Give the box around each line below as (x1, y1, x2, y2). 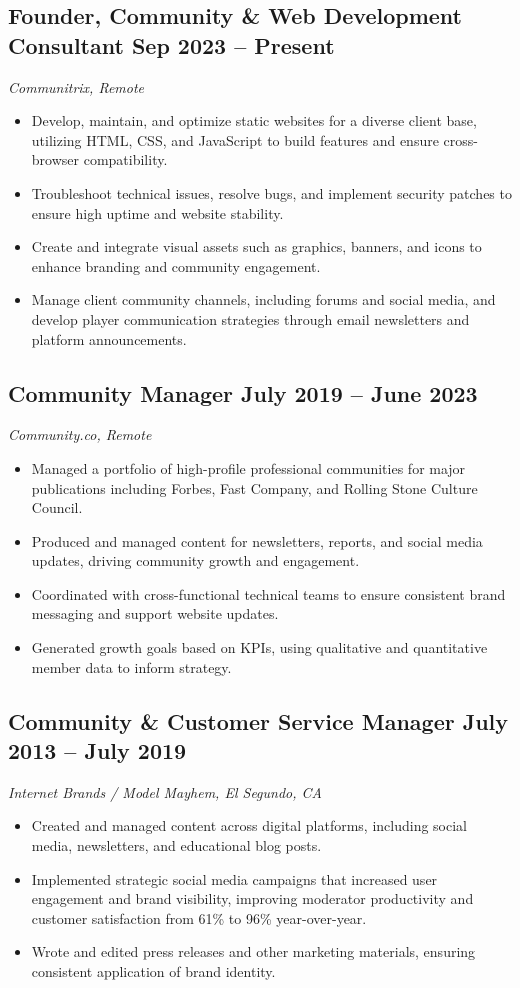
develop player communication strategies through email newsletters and (31, 308, 470, 329)
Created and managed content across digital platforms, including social (31, 815, 468, 836)
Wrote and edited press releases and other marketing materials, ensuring (31, 941, 476, 962)
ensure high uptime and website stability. (31, 202, 284, 223)
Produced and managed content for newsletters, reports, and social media (31, 530, 483, 551)
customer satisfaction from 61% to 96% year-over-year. (31, 907, 367, 928)
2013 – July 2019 (8, 735, 187, 766)
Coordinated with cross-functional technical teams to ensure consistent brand (31, 583, 506, 604)
